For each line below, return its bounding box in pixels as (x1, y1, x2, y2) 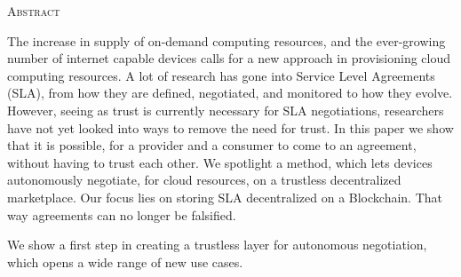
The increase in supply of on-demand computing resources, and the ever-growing (7, 31, 446, 50)
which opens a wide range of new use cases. (7, 252, 243, 271)
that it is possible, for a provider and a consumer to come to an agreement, (7, 136, 417, 154)
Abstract (7, 2, 60, 20)
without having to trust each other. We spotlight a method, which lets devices (7, 153, 433, 171)
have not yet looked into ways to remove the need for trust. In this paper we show (7, 118, 454, 137)
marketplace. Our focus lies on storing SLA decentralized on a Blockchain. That (7, 187, 442, 206)
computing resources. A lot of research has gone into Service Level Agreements (7, 66, 435, 84)
